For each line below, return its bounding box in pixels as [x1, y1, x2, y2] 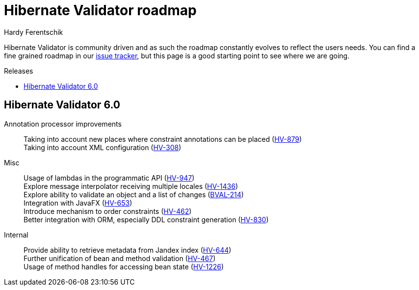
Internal [4, 230, 28, 239]
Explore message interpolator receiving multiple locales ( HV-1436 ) [24, 182, 238, 190]
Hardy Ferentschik [4, 27, 63, 36]
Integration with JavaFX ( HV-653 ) [24, 198, 132, 207]
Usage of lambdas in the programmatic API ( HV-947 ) [24, 173, 195, 182]
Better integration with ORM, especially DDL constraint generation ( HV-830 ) [24, 215, 269, 224]
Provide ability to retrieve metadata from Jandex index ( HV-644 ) [24, 245, 232, 254]
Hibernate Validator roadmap [4, 2, 197, 19]
